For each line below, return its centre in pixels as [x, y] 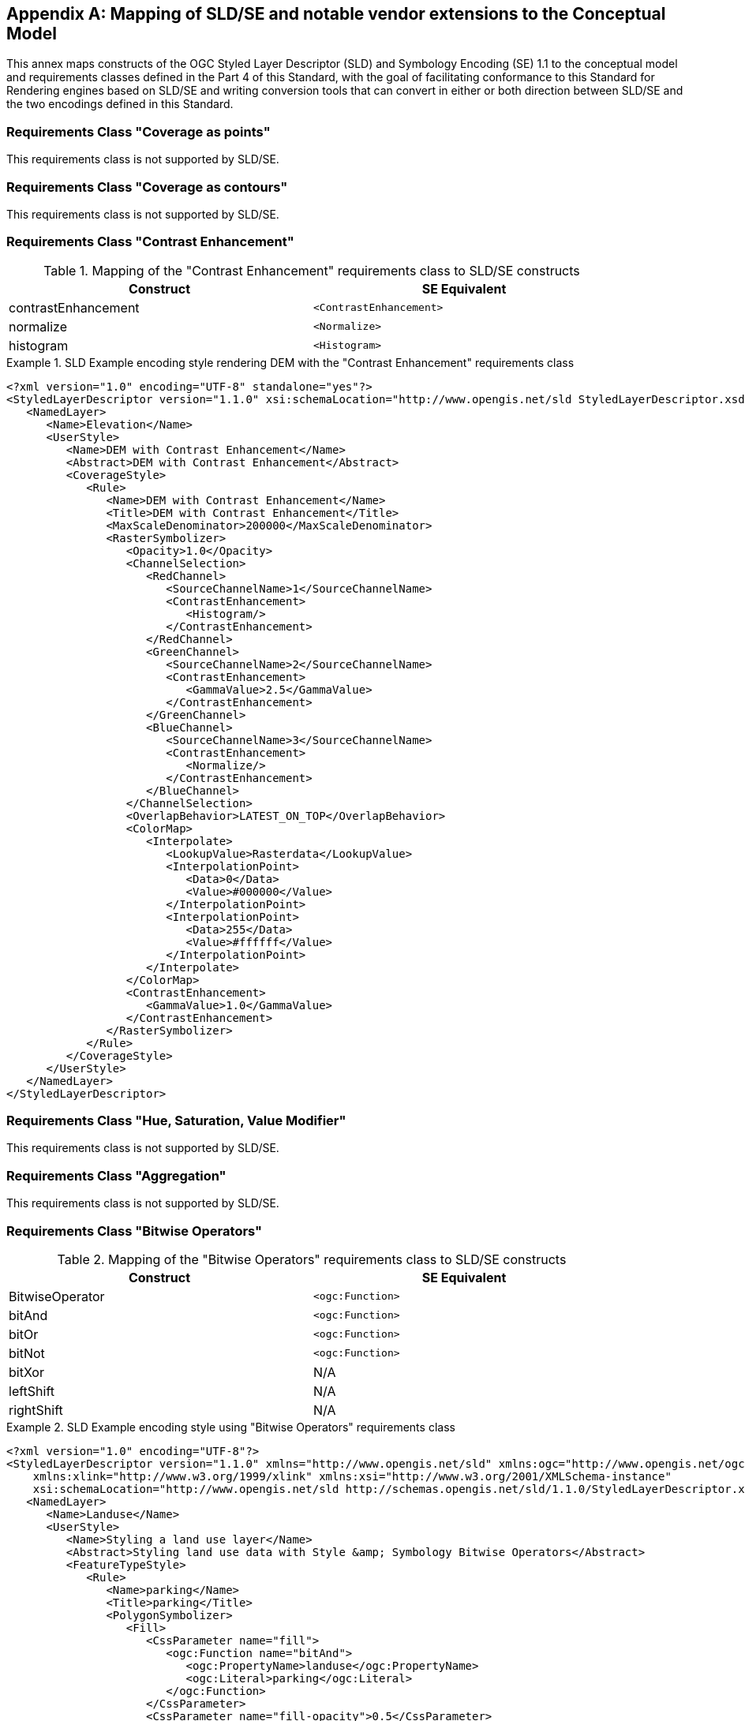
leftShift [32, 1391]
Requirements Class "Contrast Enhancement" [150, 242]
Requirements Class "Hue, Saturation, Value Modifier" [176, 1121]
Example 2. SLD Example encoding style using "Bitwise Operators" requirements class [231, 1427]
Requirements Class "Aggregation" [116, 1175]
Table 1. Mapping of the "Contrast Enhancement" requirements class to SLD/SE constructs [312, 270]
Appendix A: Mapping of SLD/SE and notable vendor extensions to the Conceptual [336, 14]
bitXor [26, 1372]
